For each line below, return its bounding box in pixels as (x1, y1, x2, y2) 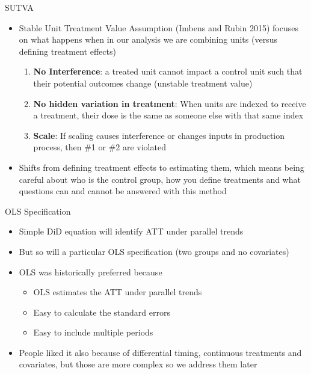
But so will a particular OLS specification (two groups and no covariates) (19, 245, 289, 257)
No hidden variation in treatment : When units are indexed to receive (33, 97, 306, 109)
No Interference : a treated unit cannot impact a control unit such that (33, 65, 303, 78)
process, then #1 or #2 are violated (33, 141, 166, 153)
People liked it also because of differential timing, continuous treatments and (19, 346, 302, 358)
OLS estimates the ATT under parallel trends (33, 286, 202, 298)
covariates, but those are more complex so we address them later (19, 358, 257, 370)
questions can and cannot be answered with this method (19, 185, 227, 197)
